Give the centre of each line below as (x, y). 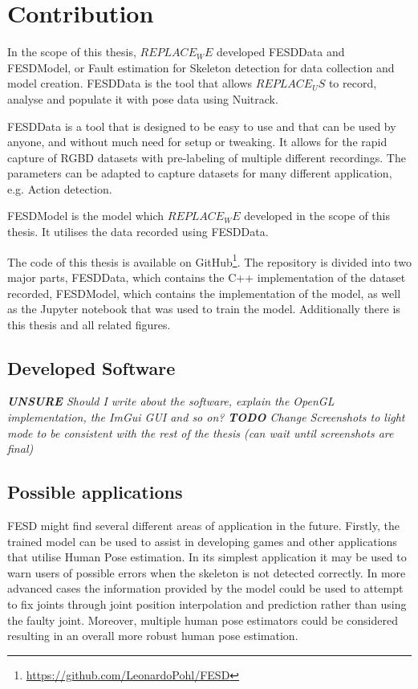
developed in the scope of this (317, 216)
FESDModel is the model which (86, 216)
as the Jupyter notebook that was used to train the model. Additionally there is (204, 309)
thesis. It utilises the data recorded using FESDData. (138, 232)
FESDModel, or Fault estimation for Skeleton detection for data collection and (201, 67)
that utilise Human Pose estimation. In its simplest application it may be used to (207, 557)
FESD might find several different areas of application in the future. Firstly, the (203, 526)
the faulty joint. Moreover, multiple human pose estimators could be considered (203, 620)
